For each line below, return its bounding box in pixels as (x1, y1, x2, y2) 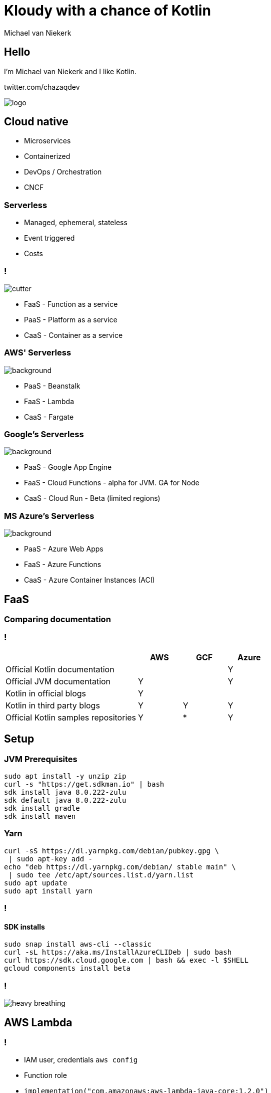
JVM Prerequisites (4, 754, 77, 764)
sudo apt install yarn (4, 886, 93, 895)
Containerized (24, 152, 70, 161)
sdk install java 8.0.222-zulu (4, 788, 126, 796)
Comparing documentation (4, 614, 111, 625)
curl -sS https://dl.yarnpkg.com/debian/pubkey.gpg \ (4, 846, 219, 855)
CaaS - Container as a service (24, 330, 123, 339)
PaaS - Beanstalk (24, 381, 80, 390)
